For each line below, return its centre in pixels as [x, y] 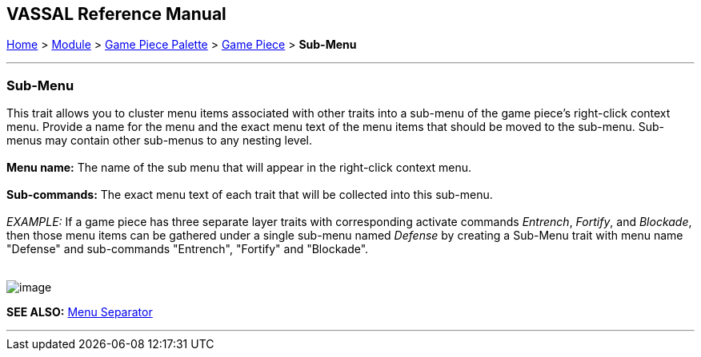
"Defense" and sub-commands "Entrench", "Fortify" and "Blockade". [188, 249]
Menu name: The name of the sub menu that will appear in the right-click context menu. [239, 168]
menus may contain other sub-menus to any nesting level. [159, 141]
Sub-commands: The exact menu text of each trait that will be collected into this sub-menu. [250, 195]
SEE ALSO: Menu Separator [80, 312]
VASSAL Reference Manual [116, 14]
